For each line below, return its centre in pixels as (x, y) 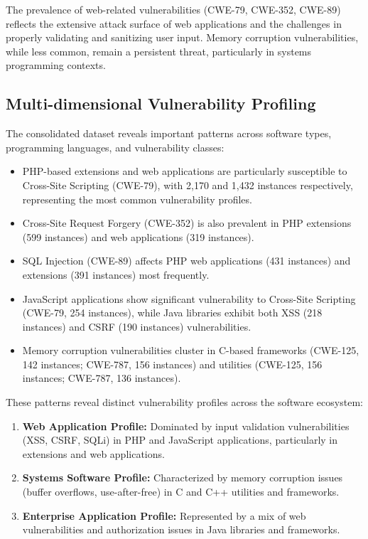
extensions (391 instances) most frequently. (116, 274)
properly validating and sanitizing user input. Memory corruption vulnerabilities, (182, 37)
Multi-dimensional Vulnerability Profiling (161, 103)
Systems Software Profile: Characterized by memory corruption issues (183, 477)
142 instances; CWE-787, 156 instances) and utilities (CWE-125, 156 (172, 364)
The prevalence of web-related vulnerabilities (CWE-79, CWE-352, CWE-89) (173, 9)
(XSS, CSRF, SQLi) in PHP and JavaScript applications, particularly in (180, 440)
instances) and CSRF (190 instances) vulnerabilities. (137, 326)
